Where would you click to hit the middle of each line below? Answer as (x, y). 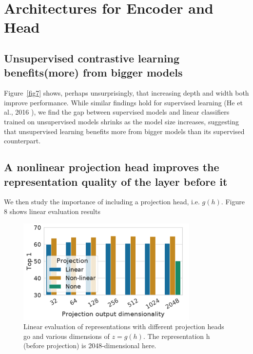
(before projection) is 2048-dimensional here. (90, 345)
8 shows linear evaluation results (52, 211)
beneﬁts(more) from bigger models (93, 72)
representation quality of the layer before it (116, 181)
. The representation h (176, 336)
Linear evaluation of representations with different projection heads (124, 326)
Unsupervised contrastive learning (92, 58)
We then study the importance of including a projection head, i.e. (102, 202)
